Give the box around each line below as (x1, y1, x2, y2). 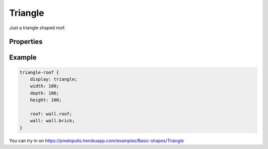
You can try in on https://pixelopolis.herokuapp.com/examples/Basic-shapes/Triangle (9, 138, 184, 144)
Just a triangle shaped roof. (9, 25, 66, 31)
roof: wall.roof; (30, 111, 72, 116)
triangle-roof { (19, 69, 60, 75)
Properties (9, 38, 43, 46)
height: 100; (30, 97, 62, 103)
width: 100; (30, 83, 60, 89)
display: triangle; (30, 76, 78, 82)
